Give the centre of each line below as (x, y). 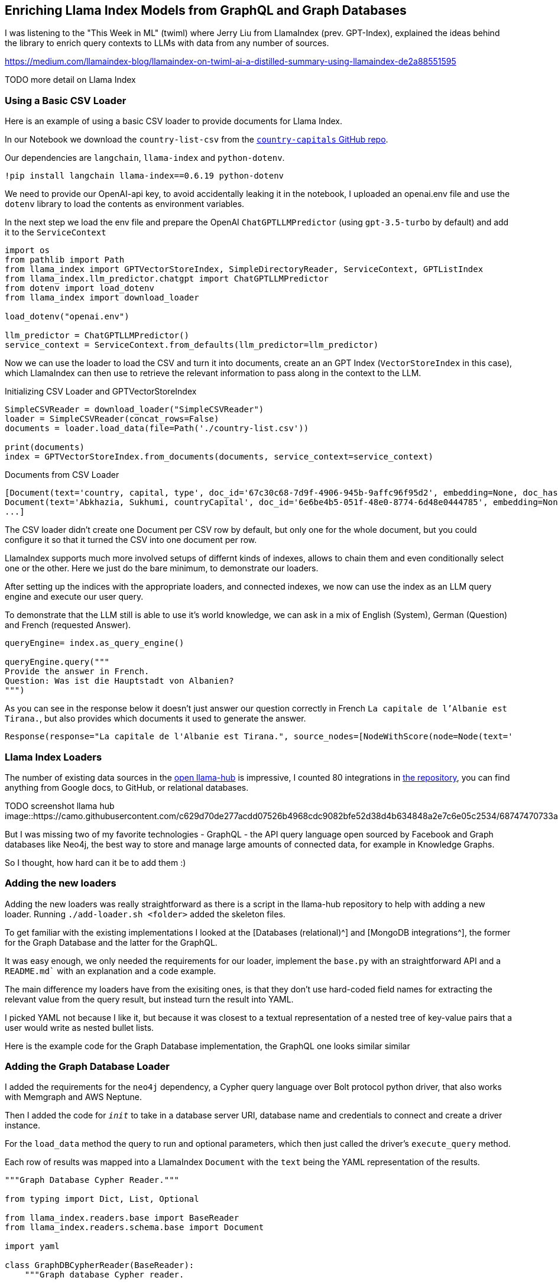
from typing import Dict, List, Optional (102, 1199)
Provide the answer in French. (77, 672)
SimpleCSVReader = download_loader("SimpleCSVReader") (134, 410)
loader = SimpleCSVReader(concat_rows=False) (112, 419)
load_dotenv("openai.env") (67, 317)
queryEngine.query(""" (57, 662)
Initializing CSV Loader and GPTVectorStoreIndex (101, 392)
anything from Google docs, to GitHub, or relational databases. (127, 787)
